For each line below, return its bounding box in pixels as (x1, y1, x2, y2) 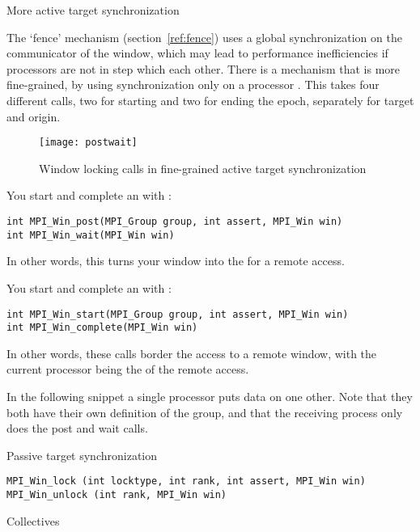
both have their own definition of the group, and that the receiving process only (6, 403, 403, 420)
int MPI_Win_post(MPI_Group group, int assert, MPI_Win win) (6, 216, 343, 227)
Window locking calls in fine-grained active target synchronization (39, 159, 367, 176)
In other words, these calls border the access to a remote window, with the (6, 344, 377, 361)
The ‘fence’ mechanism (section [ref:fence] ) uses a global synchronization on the (6, 28, 402, 45)
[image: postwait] (39, 137, 138, 149)
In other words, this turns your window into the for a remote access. (6, 252, 345, 269)
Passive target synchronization (6, 446, 158, 463)
